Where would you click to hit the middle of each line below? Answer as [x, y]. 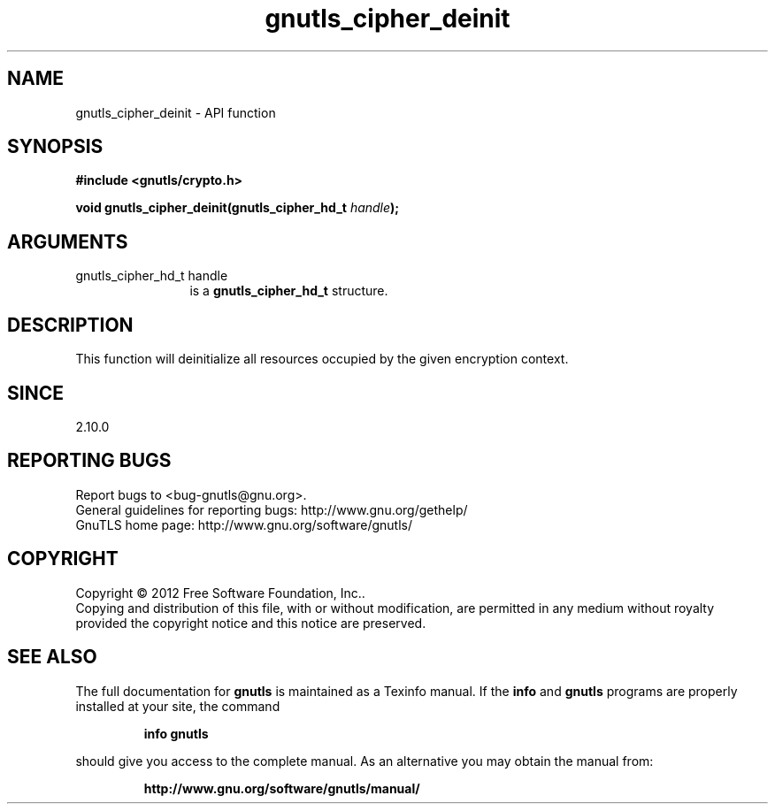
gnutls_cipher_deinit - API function [176, 112]
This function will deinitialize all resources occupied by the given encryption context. [322, 359]
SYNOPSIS [55, 147]
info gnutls [176, 733]
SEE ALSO [52, 657]
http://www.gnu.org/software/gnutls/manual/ [282, 788]
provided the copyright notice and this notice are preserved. [251, 623]
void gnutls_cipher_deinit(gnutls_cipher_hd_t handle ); [238, 208]
